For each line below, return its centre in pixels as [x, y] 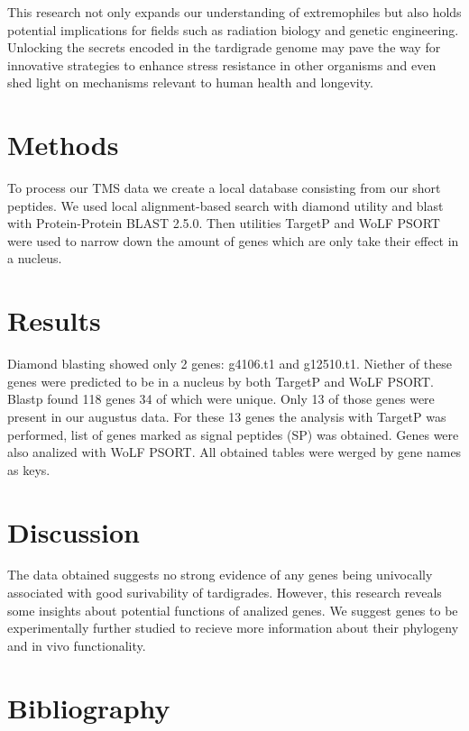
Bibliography [89, 707]
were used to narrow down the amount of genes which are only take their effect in [233, 240]
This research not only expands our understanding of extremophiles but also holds [234, 12]
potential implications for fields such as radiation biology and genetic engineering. [233, 29]
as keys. [29, 469]
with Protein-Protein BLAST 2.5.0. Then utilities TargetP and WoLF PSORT [224, 223]
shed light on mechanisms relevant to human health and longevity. [190, 82]
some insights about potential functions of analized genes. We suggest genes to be [233, 610]
